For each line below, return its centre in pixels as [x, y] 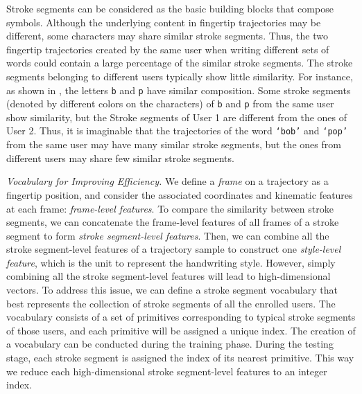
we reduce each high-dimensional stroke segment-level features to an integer [167, 371]
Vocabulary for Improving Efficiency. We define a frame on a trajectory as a [167, 181]
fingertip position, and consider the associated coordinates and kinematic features [180, 194]
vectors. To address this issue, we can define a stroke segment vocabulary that [172, 290]
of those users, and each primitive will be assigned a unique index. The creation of [181, 330]
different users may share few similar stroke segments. [120, 158]
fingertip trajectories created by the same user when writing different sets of [168, 49]
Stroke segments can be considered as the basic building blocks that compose [170, 8]
